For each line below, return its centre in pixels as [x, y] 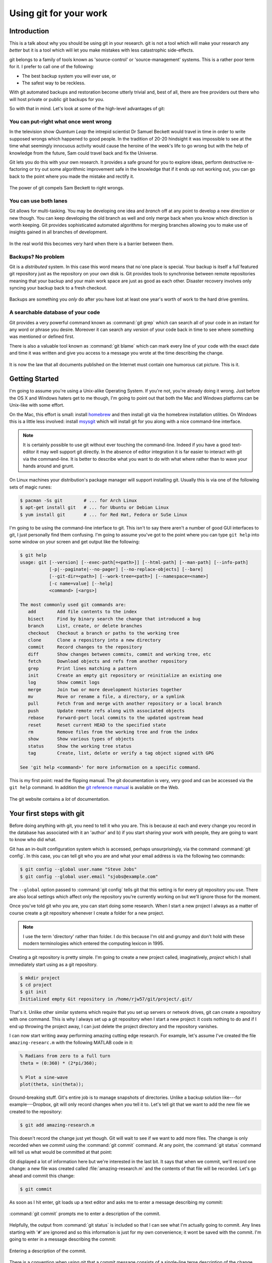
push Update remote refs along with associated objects [106, 711]
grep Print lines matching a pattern [82, 668]
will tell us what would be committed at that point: [61, 1152]
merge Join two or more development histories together [105, 689]
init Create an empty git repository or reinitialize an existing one [125, 675]
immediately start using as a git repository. [53, 964]
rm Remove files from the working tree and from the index [113, 732]
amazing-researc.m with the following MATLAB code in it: [71, 1043]
